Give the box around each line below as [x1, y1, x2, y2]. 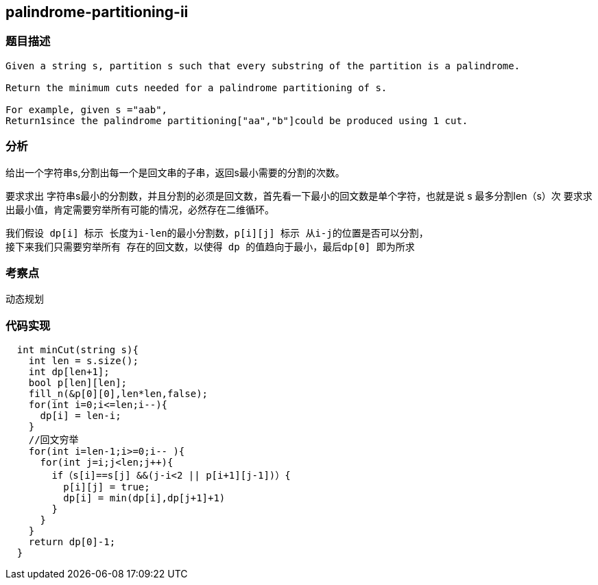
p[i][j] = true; [63, 481, 150, 493]
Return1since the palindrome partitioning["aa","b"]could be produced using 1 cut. [5, 115, 468, 126]
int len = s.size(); [28, 355, 139, 367]
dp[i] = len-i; [40, 410, 121, 422]
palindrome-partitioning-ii [5, 3, 189, 21]
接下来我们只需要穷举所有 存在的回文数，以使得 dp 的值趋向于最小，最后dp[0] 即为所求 [5, 241, 415, 252]
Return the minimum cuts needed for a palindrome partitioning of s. [5, 82, 387, 93]
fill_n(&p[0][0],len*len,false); [28, 388, 208, 400]
